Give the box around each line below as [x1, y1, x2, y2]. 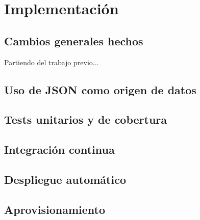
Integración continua [4, 142, 115, 157]
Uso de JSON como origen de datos [4, 81, 196, 97]
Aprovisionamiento [4, 201, 106, 217]
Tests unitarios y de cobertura [4, 112, 167, 127]
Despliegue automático [4, 171, 126, 187]
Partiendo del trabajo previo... [4, 57, 99, 67]
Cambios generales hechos [4, 33, 143, 48]
